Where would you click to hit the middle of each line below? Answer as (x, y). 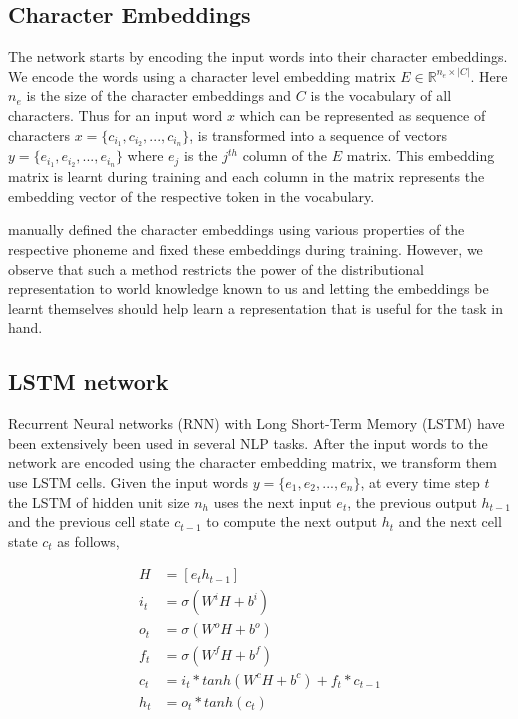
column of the (285, 155)
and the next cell (450, 521)
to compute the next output (292, 521)
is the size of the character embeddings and (159, 95)
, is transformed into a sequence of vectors (318, 134)
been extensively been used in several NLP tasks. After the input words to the (248, 442)
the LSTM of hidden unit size (99, 501)
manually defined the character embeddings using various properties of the (236, 229)
